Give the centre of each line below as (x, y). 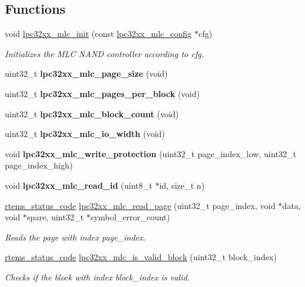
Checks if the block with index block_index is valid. (97, 277)
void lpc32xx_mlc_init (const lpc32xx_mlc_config (98, 34)
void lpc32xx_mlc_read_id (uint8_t (79, 185)
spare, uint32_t (55, 217)
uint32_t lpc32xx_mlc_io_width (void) (85, 134)
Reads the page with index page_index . (75, 237)
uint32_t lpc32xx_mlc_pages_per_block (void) (102, 93)
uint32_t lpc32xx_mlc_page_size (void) (86, 74)
